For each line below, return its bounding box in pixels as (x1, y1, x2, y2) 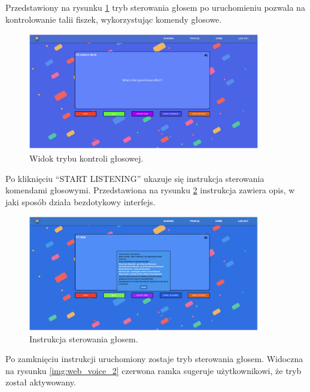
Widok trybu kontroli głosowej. (29, 151, 144, 164)
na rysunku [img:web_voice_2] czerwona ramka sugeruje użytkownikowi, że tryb (5, 364, 302, 376)
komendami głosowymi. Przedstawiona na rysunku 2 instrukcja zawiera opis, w (5, 184, 295, 196)
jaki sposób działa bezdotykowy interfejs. (5, 195, 156, 208)
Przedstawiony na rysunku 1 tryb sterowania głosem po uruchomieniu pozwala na (5, 1, 305, 13)
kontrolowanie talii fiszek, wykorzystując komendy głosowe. (5, 13, 222, 25)
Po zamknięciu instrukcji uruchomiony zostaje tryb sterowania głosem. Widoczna (5, 353, 303, 365)
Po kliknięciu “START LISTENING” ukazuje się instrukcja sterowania (5, 172, 265, 184)
